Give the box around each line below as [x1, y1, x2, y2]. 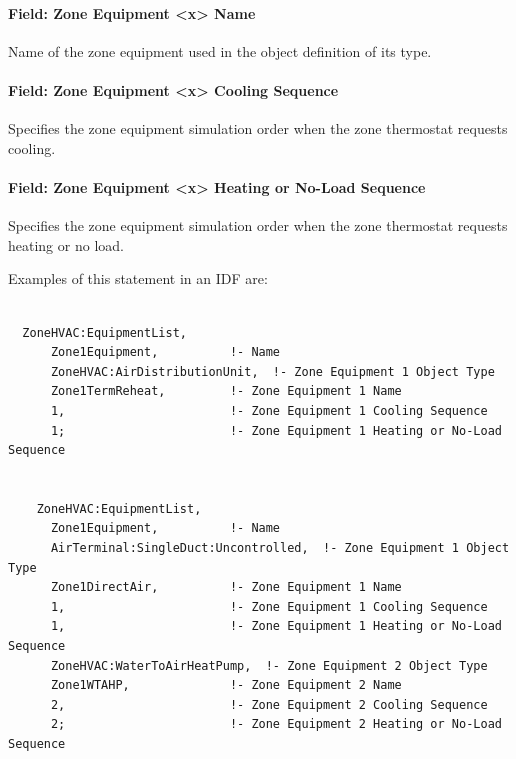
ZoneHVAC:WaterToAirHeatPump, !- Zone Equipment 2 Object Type [50, 658, 488, 673]
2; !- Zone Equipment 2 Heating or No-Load [50, 717, 502, 732]
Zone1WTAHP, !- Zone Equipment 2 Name [50, 678, 402, 693]
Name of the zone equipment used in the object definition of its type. [8, 40, 432, 61]
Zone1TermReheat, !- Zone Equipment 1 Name [50, 384, 402, 399]
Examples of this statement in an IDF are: [8, 268, 268, 289]
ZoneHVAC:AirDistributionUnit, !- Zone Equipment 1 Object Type [50, 364, 495, 379]
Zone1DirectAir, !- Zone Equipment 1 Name [50, 580, 402, 595]
